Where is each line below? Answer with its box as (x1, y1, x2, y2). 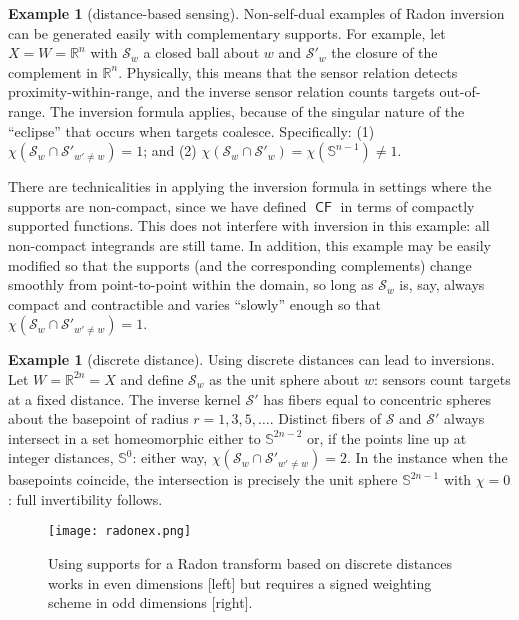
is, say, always (399, 274, 485, 295)
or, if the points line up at (307, 427, 467, 448)
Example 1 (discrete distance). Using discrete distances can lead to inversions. (8, 349, 495, 370)
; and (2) (143, 140, 197, 161)
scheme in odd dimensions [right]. (48, 592, 253, 613)
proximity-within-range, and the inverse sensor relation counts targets (8, 81, 435, 102)
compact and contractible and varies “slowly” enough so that (8, 293, 381, 314)
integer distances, (8, 447, 114, 468)
